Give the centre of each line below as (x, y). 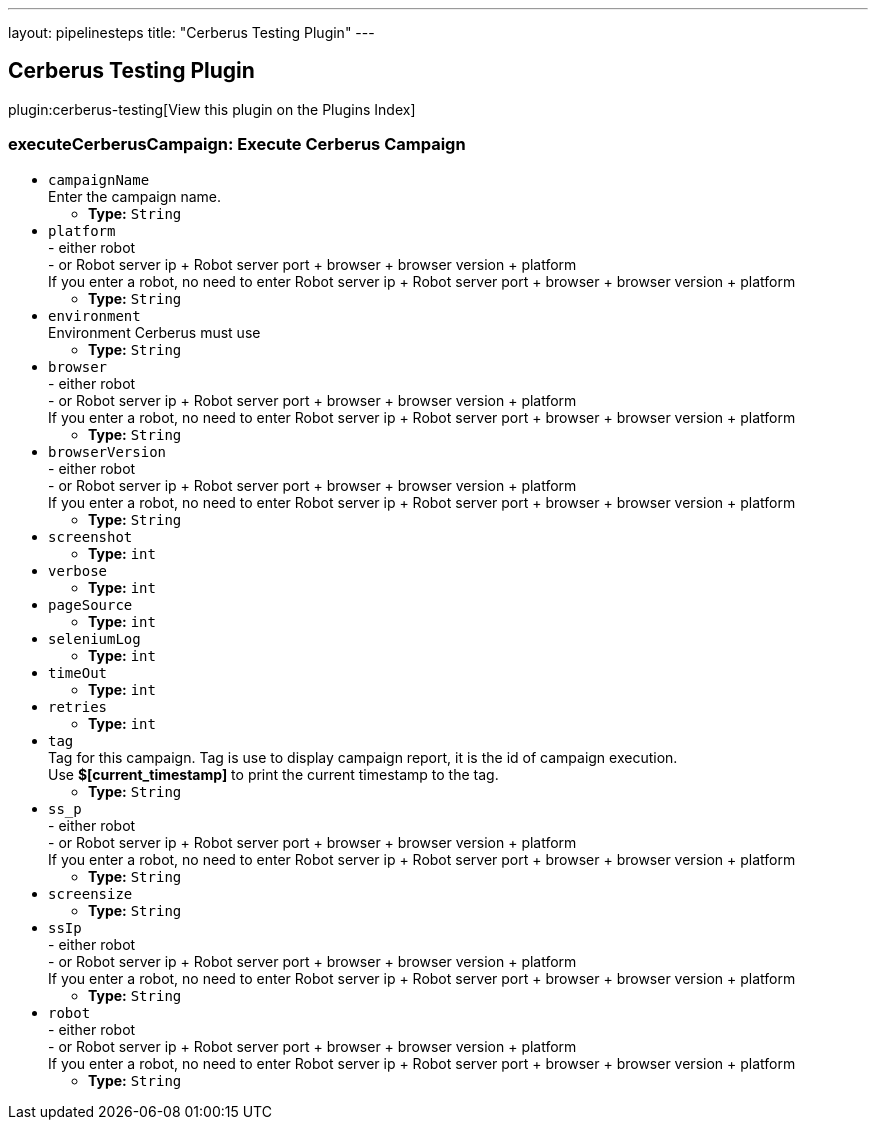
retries (78, 706)
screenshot (90, 536)
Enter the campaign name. (135, 196)
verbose (78, 570)
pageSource (90, 604)
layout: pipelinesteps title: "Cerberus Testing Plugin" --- (191, 32)
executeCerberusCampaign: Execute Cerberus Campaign (237, 144)
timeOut (78, 672)
